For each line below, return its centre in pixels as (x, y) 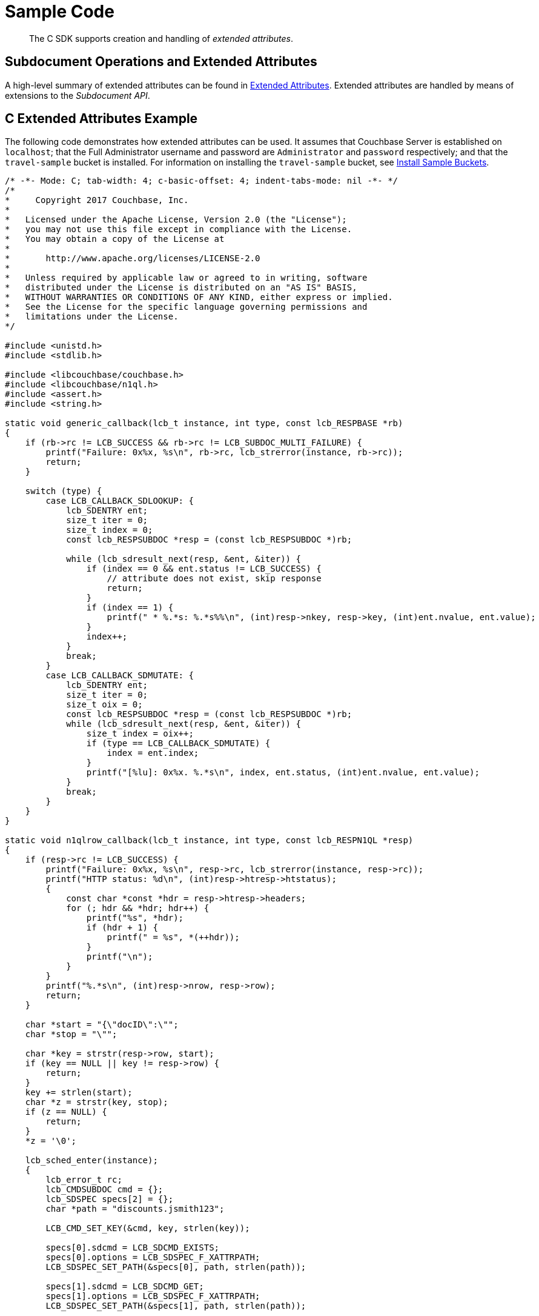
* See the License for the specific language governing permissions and (186, 307)
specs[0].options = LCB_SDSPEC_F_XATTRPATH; (153, 1258)
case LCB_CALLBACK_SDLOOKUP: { (120, 501)
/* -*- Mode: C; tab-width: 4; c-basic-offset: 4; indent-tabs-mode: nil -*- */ (202, 181)
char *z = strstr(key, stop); (97, 1102)
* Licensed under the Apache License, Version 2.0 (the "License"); (176, 220)
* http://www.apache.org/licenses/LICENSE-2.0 (133, 259)
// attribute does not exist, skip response (214, 579)
